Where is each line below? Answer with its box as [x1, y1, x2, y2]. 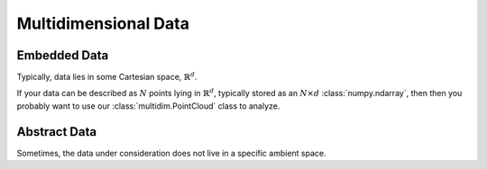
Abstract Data [16, 124, 97, 139]
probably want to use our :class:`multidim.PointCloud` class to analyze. [16, 100, 280, 111]
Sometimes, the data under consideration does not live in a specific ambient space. [16, 147, 326, 158]
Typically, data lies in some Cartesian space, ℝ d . [16, 70, 198, 83]
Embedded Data [16, 48, 109, 63]
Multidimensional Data [16, 13, 189, 33]
